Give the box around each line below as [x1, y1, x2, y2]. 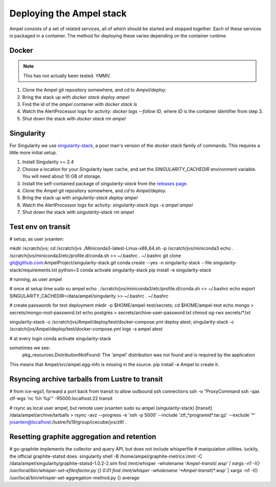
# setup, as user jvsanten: [9, 236, 64, 242]
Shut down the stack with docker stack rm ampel [22, 115, 126, 121]
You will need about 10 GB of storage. [22, 173, 102, 179]
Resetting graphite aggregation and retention [9, 433, 156, 441]
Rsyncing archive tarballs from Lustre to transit [9, 374, 163, 384]
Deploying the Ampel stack [9, 8, 127, 19]
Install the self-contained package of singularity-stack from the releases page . [22, 180, 188, 186]
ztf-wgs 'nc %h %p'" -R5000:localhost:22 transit [9, 395, 112, 401]
